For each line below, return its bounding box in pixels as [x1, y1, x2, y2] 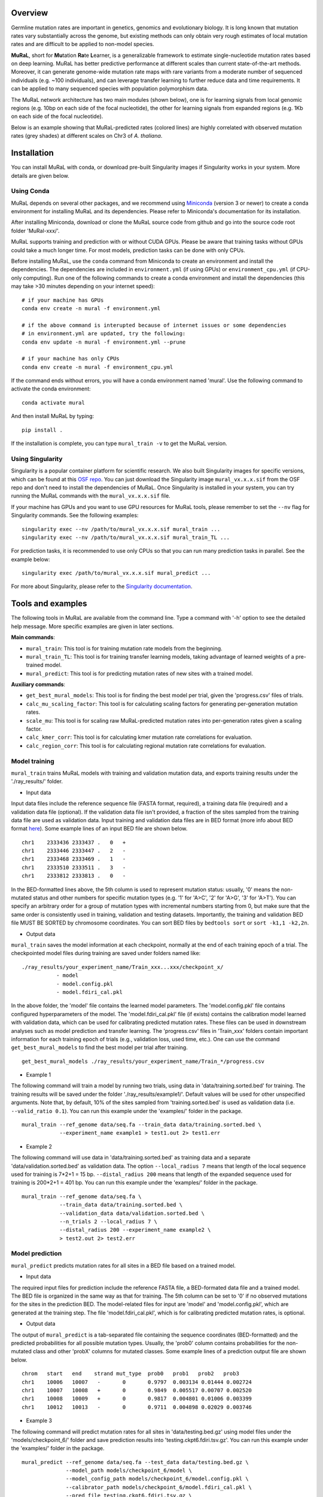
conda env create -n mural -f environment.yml [22, 305, 161, 311]
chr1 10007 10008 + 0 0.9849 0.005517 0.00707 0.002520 [22, 1387, 252, 1393]
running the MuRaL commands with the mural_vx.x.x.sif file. [11, 492, 170, 499]
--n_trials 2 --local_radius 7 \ [59, 1218, 158, 1225]
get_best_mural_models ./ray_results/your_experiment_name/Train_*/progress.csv [22, 1057, 265, 1065]
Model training [11, 757, 55, 765]
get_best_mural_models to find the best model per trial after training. [11, 1044, 188, 1051]
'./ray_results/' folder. [11, 778, 63, 785]
